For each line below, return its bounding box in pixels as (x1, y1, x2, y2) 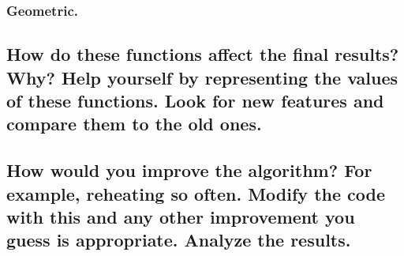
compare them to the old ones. (6, 111, 262, 136)
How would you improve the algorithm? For (6, 158, 372, 183)
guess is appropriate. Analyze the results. (6, 228, 351, 252)
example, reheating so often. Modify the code (6, 181, 386, 205)
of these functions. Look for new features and (6, 88, 384, 113)
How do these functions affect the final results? (6, 42, 399, 66)
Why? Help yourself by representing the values (6, 65, 398, 89)
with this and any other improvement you (6, 204, 355, 228)
